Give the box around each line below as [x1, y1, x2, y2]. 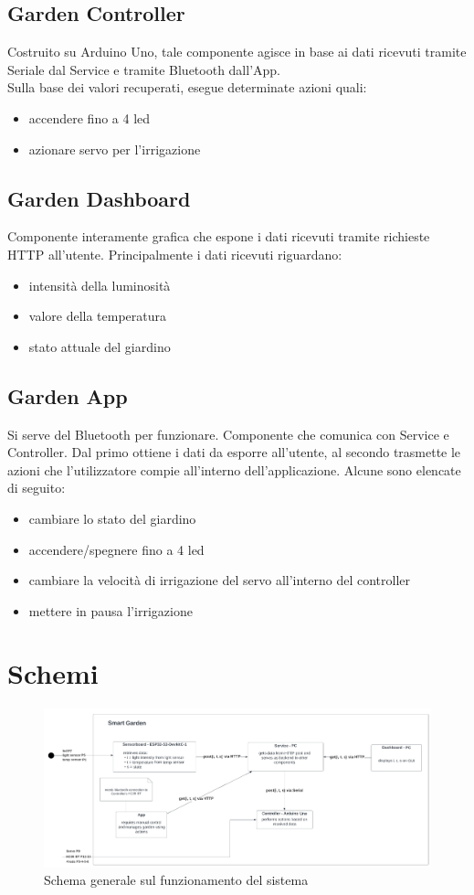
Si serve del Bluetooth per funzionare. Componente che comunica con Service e [7, 424, 449, 443]
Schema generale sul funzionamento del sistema [44, 870, 309, 890]
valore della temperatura [28, 306, 167, 325]
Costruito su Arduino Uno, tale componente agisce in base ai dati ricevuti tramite [7, 42, 467, 61]
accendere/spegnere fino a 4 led [28, 539, 205, 559]
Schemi [7, 655, 99, 692]
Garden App [7, 381, 128, 410]
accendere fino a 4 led [28, 108, 151, 127]
